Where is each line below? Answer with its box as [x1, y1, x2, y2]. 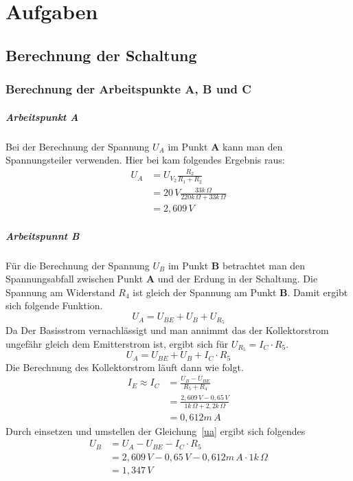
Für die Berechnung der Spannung [5, 258, 150, 272]
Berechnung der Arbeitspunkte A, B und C [5, 80, 251, 98]
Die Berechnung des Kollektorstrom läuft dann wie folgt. [5, 359, 244, 374]
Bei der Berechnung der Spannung [5, 139, 150, 153]
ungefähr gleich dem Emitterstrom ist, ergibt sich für [5, 336, 229, 350]
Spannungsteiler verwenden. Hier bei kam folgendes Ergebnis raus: [5, 153, 285, 167]
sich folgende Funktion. [5, 298, 103, 313]
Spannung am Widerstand [5, 284, 115, 299]
